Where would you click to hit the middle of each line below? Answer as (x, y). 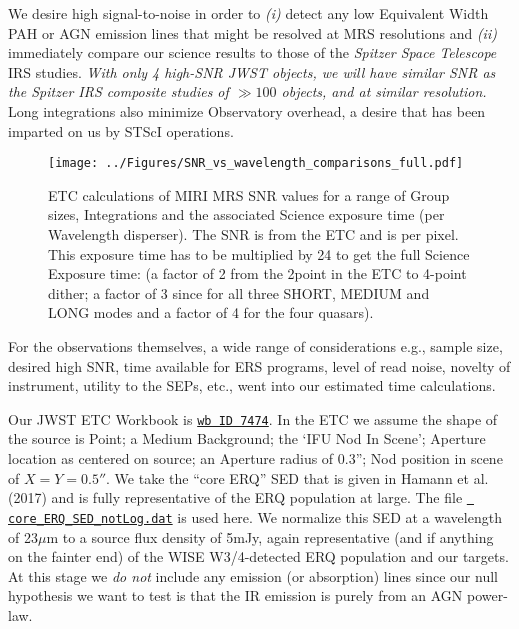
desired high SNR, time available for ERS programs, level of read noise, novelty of (259, 365)
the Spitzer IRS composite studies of (118, 91)
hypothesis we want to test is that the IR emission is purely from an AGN (235, 595)
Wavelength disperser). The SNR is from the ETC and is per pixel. (253, 234)
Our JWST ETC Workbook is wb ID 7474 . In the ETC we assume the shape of (253, 418)
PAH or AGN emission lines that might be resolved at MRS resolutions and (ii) (252, 32)
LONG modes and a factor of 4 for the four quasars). (211, 312)
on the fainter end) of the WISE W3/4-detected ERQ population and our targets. (258, 556)
